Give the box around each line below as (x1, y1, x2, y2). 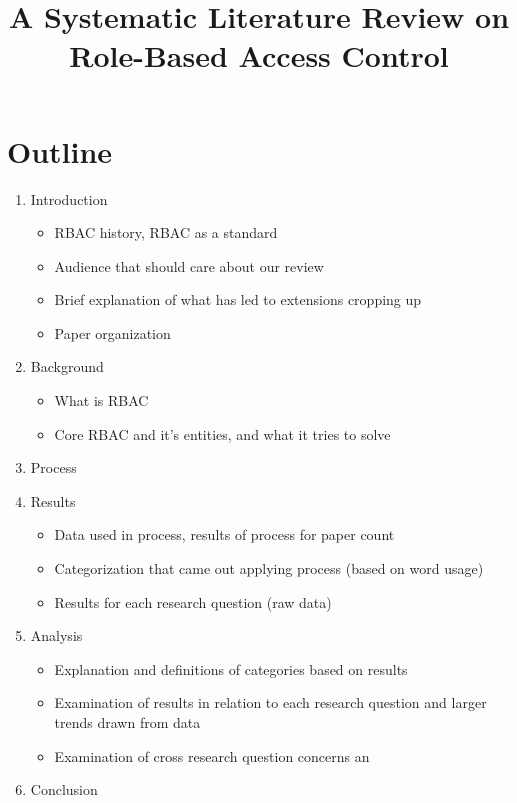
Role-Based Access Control (69, 35, 449, 76)
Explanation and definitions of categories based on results (54, 658, 408, 679)
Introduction (30, 188, 108, 209)
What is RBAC (54, 390, 149, 411)
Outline (7, 130, 113, 171)
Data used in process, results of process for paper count (54, 524, 395, 545)
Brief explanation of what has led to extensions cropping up (54, 289, 422, 310)
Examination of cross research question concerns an (54, 745, 370, 766)
